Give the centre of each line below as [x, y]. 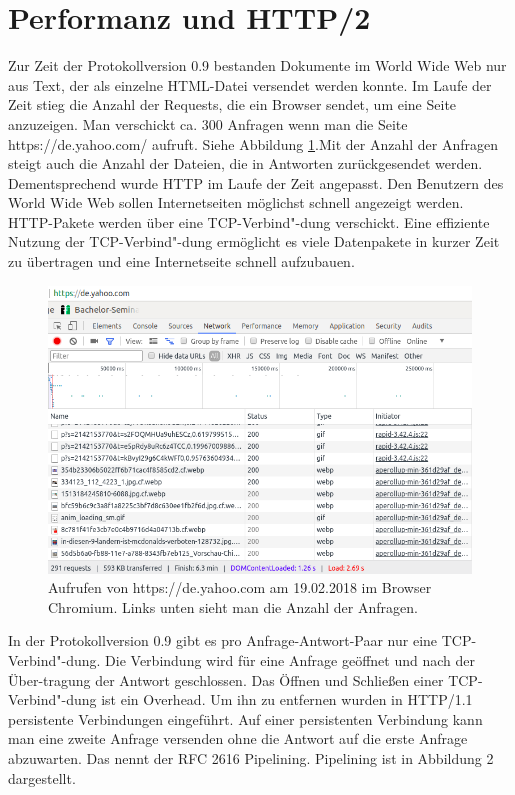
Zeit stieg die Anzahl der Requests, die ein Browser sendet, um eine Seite [232, 104]
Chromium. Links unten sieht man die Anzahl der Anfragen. [233, 606]
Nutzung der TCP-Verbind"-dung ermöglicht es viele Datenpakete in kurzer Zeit [254, 241]
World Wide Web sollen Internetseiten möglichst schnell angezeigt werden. [236, 202]
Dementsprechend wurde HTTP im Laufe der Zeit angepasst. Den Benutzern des [256, 182]
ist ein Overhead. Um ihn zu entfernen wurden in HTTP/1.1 [287, 699]
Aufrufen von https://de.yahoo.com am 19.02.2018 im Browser [240, 587]
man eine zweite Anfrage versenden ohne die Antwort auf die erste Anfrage [238, 738]
